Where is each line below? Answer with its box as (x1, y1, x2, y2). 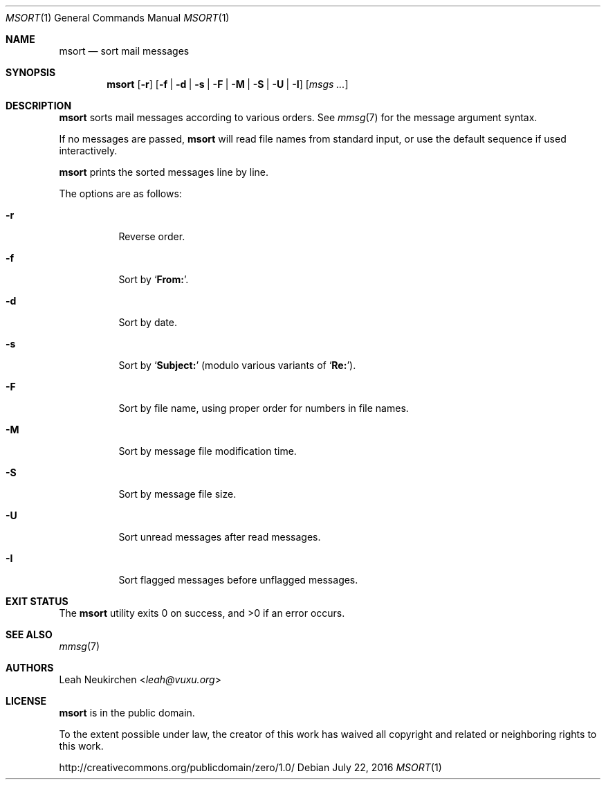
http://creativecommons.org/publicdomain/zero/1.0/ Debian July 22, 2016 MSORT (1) (59, 761, 442, 773)
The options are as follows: (59, 188, 182, 199)
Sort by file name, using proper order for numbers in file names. (118, 402, 409, 414)
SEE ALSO (6, 629, 53, 640)
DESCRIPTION (6, 100, 72, 111)
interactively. (59, 145, 118, 156)
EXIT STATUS (6, 595, 68, 607)
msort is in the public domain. (59, 707, 195, 719)
